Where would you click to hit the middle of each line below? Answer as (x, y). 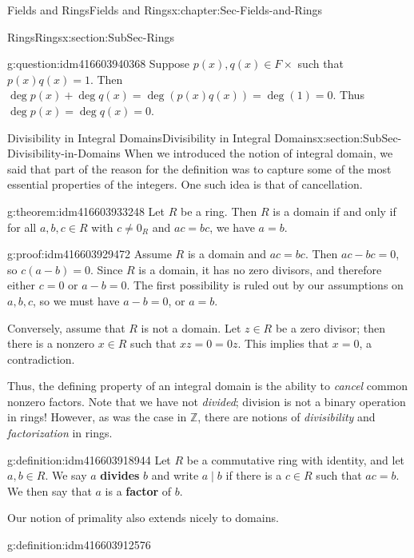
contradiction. (41, 359)
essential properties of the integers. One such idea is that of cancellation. (185, 184)
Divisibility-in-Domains (64, 153)
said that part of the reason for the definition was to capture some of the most (199, 168)
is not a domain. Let (191, 327)
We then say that (50, 490)
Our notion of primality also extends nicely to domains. (143, 518)
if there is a (254, 475)
